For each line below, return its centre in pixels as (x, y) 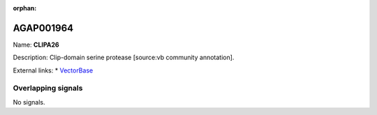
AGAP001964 (43, 28)
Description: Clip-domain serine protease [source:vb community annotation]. (124, 58)
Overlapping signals (48, 89)
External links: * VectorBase (53, 70)
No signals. (29, 102)
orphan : (25, 8)
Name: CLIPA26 (36, 45)
